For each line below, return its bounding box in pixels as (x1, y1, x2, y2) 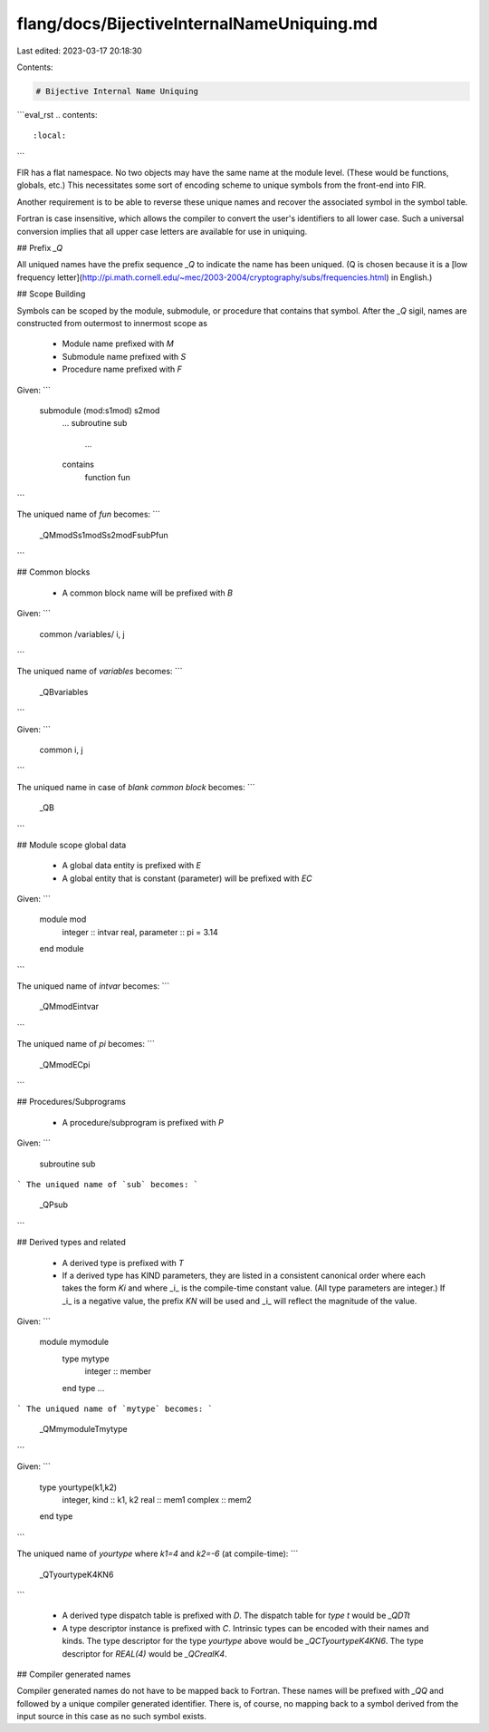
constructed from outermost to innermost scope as (16, 317, 208, 328)
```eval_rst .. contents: (16, 109, 98, 120)
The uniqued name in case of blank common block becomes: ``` (16, 781, 255, 792)
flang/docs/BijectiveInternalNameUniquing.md (16, 14, 379, 34)
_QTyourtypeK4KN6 (39, 1569, 114, 1580)
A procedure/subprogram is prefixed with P (62, 1117, 224, 1127)
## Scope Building (16, 288, 86, 299)
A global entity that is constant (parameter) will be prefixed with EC (62, 873, 312, 884)
